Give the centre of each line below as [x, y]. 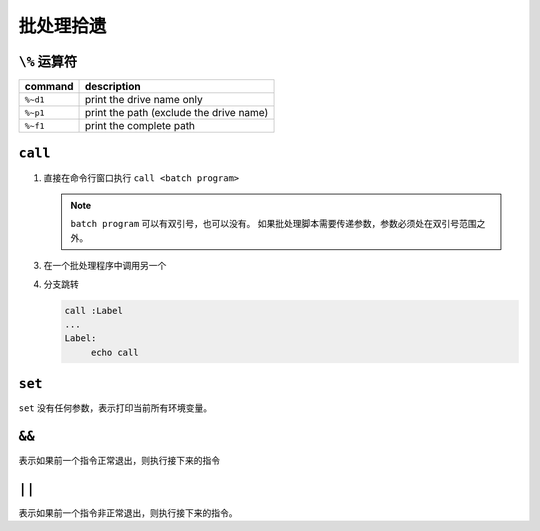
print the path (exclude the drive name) [176, 113]
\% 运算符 [48, 61]
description [112, 87]
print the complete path [139, 126]
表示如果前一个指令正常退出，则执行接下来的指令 [119, 461]
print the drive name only [144, 100]
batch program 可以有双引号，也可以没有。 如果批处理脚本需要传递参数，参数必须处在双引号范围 [273, 224]
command [49, 87]
